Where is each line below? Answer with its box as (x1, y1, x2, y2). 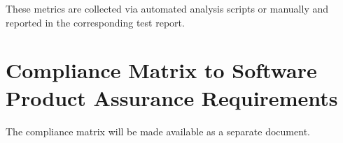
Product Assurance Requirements (6, 83, 338, 112)
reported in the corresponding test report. (6, 15, 185, 29)
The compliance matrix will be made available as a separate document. (6, 123, 310, 138)
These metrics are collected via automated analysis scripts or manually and (6, 1, 329, 15)
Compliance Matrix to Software (6, 56, 317, 84)
